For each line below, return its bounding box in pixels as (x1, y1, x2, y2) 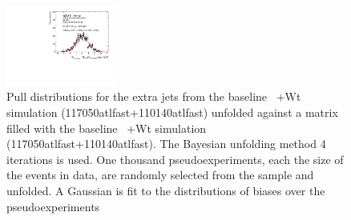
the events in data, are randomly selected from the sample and (6, 166, 314, 183)
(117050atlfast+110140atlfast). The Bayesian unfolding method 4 (6, 135, 326, 152)
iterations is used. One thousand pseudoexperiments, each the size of (6, 150, 344, 167)
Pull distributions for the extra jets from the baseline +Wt (6, 88, 301, 105)
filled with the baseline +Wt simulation (6, 119, 207, 136)
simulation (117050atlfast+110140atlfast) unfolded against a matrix (6, 104, 338, 121)
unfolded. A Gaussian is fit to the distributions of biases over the (6, 182, 325, 199)
